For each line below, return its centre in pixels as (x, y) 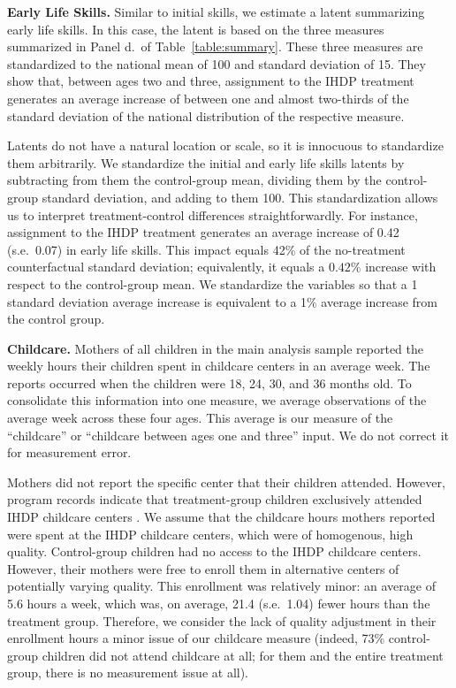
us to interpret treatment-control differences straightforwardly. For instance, (213, 214)
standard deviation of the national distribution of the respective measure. (206, 115)
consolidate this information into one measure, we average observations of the (217, 400)
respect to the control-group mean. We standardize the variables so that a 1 (213, 283)
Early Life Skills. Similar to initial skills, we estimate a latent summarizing (216, 11)
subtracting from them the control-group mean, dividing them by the (194, 180)
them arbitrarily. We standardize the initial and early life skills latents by (206, 162)
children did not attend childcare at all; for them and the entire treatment (243, 655)
